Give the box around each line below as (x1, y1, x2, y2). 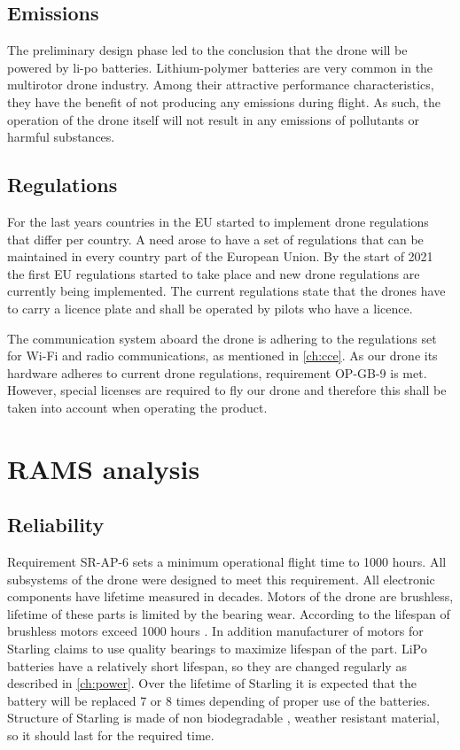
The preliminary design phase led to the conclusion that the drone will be (7, 41, 408, 59)
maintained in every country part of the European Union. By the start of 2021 (7, 247, 433, 266)
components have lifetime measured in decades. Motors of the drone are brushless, (7, 587, 454, 606)
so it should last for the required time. (7, 726, 214, 745)
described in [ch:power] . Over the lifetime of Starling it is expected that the (7, 674, 417, 692)
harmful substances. (7, 128, 115, 146)
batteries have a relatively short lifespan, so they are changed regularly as (7, 656, 407, 675)
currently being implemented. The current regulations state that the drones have (7, 282, 446, 300)
